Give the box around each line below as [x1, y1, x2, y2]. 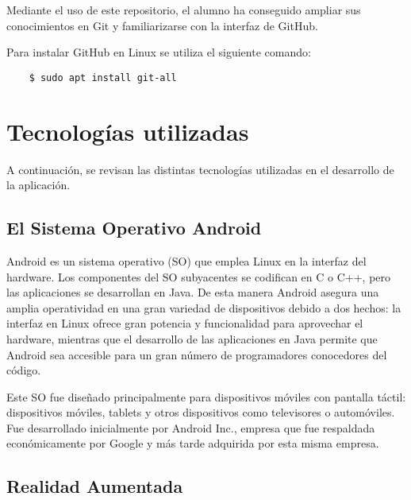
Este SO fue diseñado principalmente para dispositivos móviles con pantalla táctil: [6, 388, 406, 405]
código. [6, 362, 41, 378]
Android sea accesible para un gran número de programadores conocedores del [6, 346, 387, 362]
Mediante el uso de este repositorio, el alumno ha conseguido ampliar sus [6, 2, 361, 17]
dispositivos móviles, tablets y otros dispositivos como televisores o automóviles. [6, 404, 395, 421]
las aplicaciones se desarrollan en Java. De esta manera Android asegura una [6, 284, 379, 300]
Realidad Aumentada [6, 474, 183, 498]
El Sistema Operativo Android [6, 215, 262, 240]
